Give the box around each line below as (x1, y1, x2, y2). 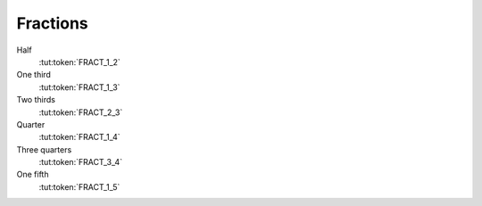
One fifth (16, 169, 49, 180)
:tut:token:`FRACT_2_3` (38, 107, 123, 118)
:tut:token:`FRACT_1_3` (38, 81, 120, 93)
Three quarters (16, 144, 72, 155)
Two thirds (16, 95, 55, 105)
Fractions (16, 13, 88, 33)
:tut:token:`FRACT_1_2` (38, 56, 120, 67)
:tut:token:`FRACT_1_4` (38, 132, 120, 143)
